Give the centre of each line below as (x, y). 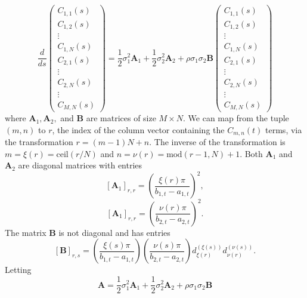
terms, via (284, 129)
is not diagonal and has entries (114, 232)
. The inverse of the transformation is (217, 142)
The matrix (26, 232)
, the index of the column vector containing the (138, 129)
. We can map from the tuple (236, 118)
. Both (251, 153)
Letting (18, 270)
